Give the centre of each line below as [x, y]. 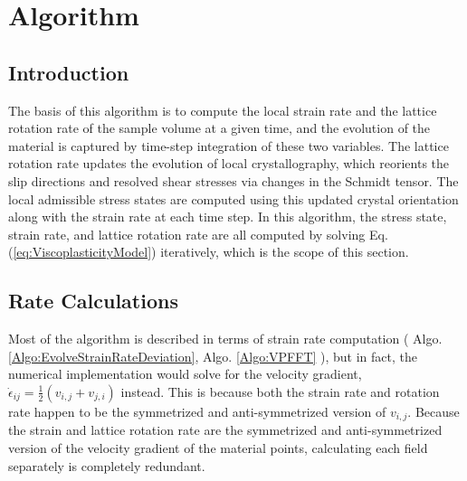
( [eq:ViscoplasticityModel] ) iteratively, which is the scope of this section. [209, 252]
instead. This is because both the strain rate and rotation [280, 391]
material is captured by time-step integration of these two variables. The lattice [229, 145]
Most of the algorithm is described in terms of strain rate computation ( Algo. [225, 339]
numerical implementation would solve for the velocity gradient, [185, 374]
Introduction [69, 72]
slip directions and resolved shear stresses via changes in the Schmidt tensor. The [233, 180]
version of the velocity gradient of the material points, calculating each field [218, 447]
